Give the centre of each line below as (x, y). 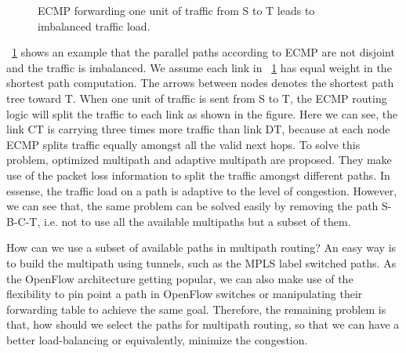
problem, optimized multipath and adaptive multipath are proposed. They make (199, 160)
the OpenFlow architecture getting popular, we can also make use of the (180, 278)
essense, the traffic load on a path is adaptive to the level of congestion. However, (202, 190)
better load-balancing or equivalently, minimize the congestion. (157, 339)
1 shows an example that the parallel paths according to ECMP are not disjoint (203, 52)
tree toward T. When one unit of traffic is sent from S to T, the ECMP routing (197, 98)
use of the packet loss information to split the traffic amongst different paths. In (198, 175)
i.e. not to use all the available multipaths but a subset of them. (198, 221)
